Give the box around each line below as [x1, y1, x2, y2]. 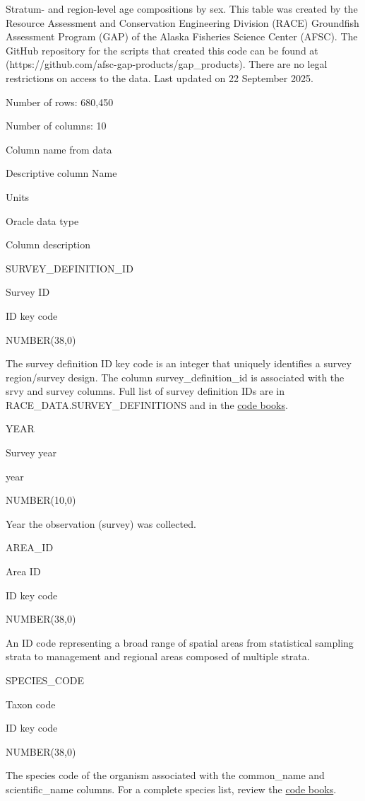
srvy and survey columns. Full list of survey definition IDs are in [6, 384, 285, 398]
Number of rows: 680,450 [6, 94, 114, 109]
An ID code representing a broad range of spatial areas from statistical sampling [6, 635, 354, 650]
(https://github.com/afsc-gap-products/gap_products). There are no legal [6, 57, 328, 71]
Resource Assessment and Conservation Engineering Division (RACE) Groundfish [6, 15, 359, 30]
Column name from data [6, 142, 112, 156]
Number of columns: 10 [6, 118, 107, 133]
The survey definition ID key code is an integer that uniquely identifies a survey [6, 356, 352, 371]
